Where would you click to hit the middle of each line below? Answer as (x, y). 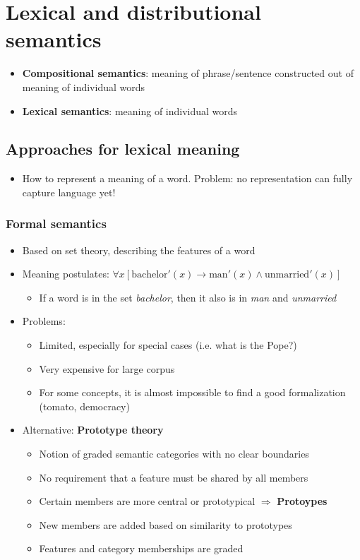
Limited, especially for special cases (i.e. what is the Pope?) (168, 345)
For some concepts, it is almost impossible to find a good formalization (192, 392)
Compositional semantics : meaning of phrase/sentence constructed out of (188, 73)
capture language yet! (69, 192)
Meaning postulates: (66, 274)
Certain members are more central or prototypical (147, 501)
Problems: (44, 321)
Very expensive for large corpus (107, 368)
